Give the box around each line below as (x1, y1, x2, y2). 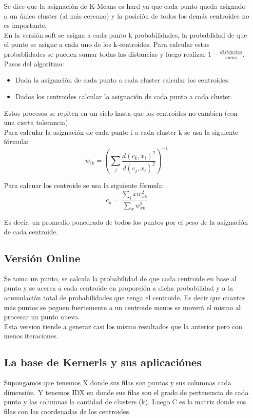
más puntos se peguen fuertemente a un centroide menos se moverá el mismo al (4, 302, 241, 312)
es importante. (4, 20, 47, 30)
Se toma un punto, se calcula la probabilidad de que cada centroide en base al (4, 273, 237, 283)
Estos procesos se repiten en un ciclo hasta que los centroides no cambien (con (4, 107, 238, 118)
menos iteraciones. (4, 331, 58, 341)
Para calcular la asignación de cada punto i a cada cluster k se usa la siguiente (4, 126, 238, 137)
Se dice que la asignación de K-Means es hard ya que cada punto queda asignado (4, 1, 246, 11)
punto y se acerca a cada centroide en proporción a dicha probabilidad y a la (4, 283, 234, 293)
